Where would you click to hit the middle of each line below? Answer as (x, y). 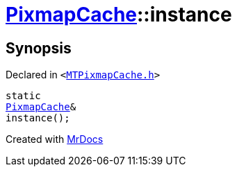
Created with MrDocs (55, 139)
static (23, 96)
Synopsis (39, 48)
